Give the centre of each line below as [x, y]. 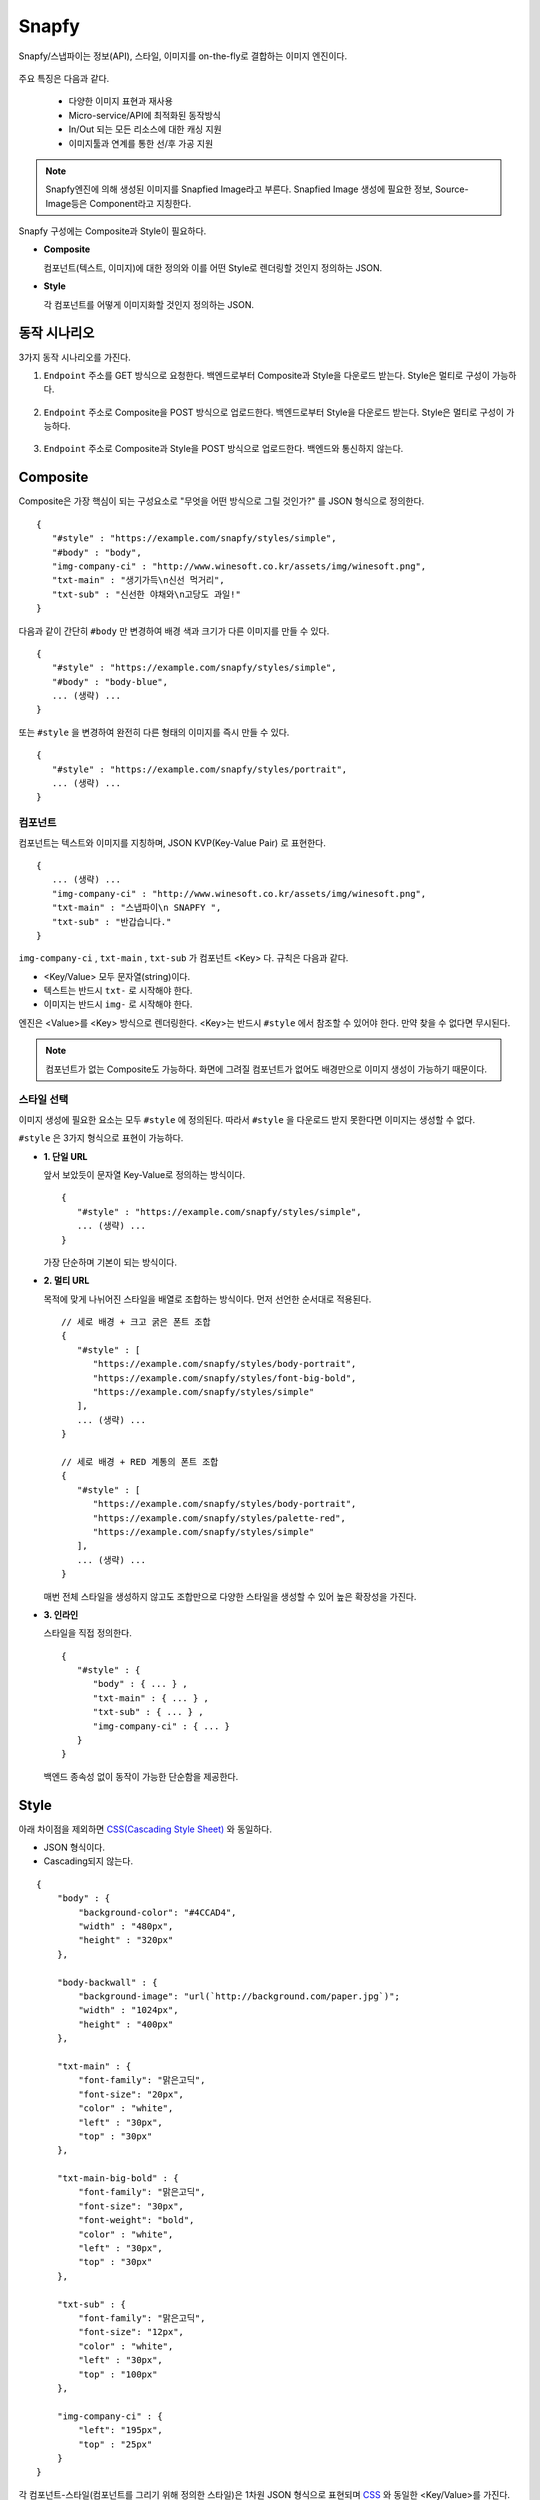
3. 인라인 [61, 1614]
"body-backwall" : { [107, 1982]
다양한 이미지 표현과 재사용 [121, 101]
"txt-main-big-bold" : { [117, 2178]
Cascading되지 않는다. [88, 1861]
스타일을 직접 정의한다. [87, 1633]
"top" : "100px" [118, 2374]
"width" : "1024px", [128, 2010]
